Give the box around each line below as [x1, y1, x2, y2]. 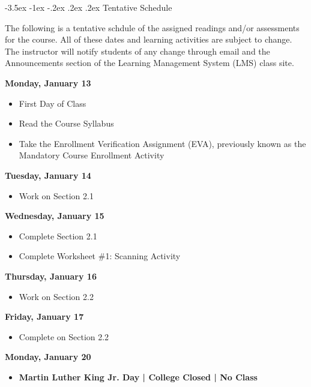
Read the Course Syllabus [19, 117, 114, 130]
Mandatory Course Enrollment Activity [19, 149, 165, 161]
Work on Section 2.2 [19, 290, 94, 302]
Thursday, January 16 [5, 269, 97, 282]
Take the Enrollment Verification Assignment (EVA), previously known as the [19, 137, 306, 149]
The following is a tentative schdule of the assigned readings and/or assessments [5, 21, 300, 34]
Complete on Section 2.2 [19, 330, 109, 343]
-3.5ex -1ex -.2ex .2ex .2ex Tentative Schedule [5, 1, 172, 13]
